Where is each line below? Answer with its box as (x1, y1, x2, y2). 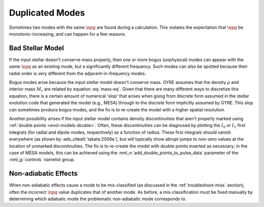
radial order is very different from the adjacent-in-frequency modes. (9, 70, 146, 76)
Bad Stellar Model (9, 44, 65, 52)
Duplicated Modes (9, 7, 85, 18)
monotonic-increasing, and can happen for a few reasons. (9, 31, 127, 37)
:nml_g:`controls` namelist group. (9, 157, 75, 163)
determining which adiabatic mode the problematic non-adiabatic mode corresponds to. (9, 196, 187, 202)
